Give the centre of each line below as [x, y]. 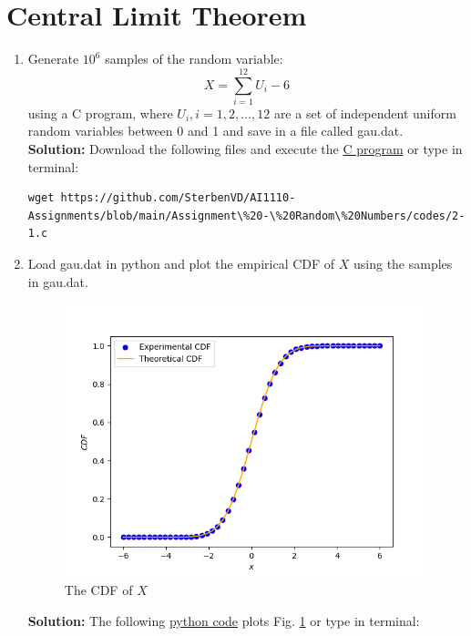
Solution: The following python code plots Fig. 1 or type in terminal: [224, 620]
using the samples [403, 263]
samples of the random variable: [194, 59]
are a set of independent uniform [365, 113]
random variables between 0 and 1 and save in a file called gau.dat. [215, 131]
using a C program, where [100, 113]
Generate [53, 59]
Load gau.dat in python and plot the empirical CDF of [181, 263]
